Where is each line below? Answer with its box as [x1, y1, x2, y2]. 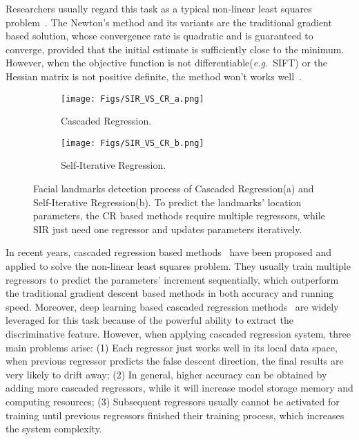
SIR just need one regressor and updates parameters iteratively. [33, 221, 302, 236]
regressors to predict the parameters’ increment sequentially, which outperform [6, 272, 339, 286]
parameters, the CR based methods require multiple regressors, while [33, 208, 325, 223]
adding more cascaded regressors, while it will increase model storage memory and [6, 381, 353, 395]
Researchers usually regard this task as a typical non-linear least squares [6, 1, 312, 15]
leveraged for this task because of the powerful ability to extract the [6, 313, 293, 327]
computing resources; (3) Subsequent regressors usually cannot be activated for [6, 394, 340, 408]
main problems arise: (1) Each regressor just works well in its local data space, [6, 340, 338, 354]
